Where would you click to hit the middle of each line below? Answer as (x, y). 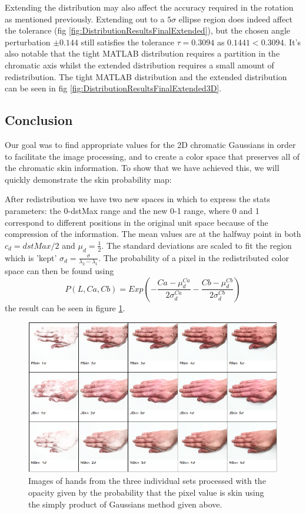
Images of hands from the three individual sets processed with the (147, 481)
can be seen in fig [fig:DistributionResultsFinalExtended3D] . (113, 88)
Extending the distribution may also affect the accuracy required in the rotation (149, 7)
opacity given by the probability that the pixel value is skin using (146, 492)
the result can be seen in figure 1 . (65, 307)
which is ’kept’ (31, 257)
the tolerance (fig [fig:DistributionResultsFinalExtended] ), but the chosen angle (148, 30)
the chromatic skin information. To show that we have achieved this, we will (142, 168)
